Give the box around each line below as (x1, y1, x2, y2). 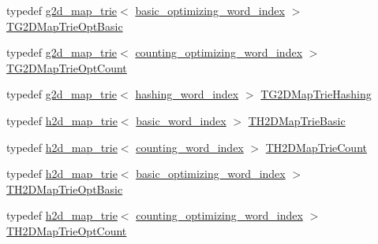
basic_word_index (136, 112, 226, 128)
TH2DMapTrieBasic (248, 112, 346, 128)
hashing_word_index (135, 86, 239, 102)
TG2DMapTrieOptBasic (6, 17, 123, 34)
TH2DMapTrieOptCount (6, 222, 127, 238)
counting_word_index (136, 139, 244, 155)
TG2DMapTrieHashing (260, 86, 372, 102)
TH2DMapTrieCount (265, 139, 367, 155)
